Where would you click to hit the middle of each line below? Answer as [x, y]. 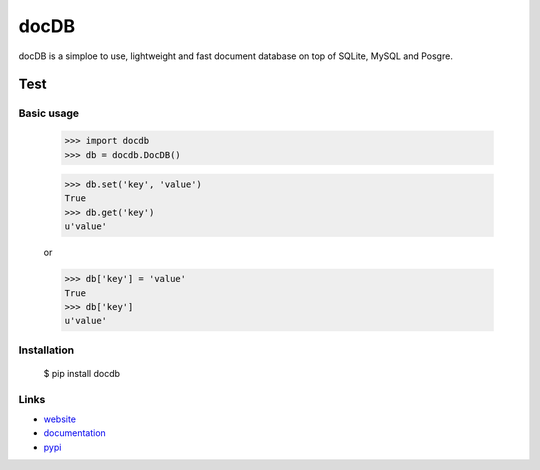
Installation [46, 350]
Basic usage [49, 113]
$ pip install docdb [81, 373]
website [60, 419]
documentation [75, 433]
